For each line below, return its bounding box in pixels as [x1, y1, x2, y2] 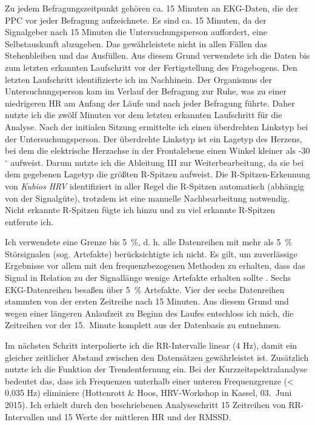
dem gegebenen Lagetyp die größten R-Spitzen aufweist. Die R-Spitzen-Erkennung [5, 168, 310, 180]
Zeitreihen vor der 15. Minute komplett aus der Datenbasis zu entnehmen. [5, 318, 281, 331]
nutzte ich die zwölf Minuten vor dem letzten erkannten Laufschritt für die [5, 108, 282, 121]
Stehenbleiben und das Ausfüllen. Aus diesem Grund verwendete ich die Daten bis [5, 49, 310, 62]
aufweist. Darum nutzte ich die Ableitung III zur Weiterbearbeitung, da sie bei [10, 156, 304, 168]
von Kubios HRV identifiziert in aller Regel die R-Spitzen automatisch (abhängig [5, 179, 305, 192]
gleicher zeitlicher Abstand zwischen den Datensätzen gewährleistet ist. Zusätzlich [5, 351, 309, 363]
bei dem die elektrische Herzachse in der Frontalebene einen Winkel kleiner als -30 [5, 144, 310, 157]
